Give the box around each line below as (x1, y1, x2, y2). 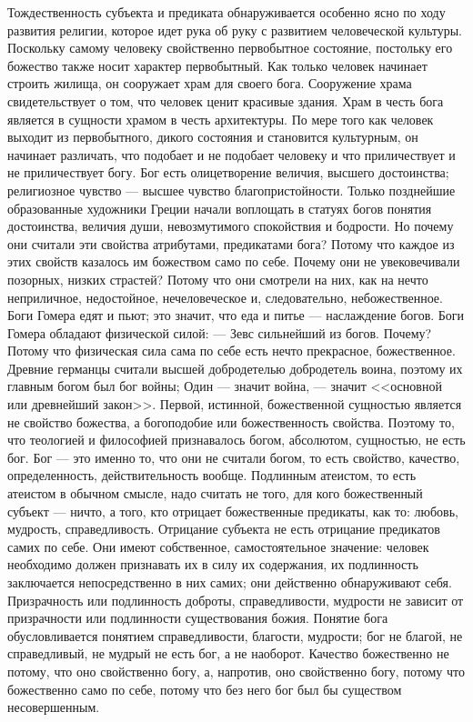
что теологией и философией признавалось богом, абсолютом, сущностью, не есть (7, 430, 466, 449)
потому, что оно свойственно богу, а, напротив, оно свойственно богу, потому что (7, 661, 465, 680)
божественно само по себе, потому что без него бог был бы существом (7, 679, 402, 698)
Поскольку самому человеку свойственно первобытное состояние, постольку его (7, 38, 453, 57)
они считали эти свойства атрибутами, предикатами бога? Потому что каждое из (7, 234, 455, 253)
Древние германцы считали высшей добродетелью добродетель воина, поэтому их (7, 358, 463, 377)
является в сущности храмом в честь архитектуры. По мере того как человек (7, 109, 434, 128)
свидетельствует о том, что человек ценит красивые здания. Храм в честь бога (7, 91, 444, 110)
